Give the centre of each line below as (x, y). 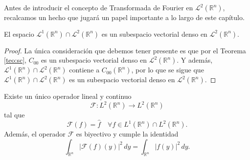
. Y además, (195, 60)
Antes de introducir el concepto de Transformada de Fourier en (99, 7)
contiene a (84, 70)
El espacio (19, 34)
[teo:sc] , (15, 60)
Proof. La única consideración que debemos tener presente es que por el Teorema (125, 50)
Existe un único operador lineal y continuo (68, 96)
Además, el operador (35, 134)
